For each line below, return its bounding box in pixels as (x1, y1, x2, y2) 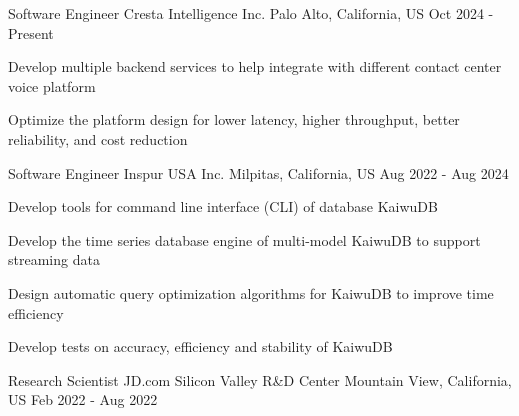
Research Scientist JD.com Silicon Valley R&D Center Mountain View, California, (8, 369, 512, 390)
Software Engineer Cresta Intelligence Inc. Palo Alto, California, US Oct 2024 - (8, 3, 494, 23)
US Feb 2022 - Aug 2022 (8, 389, 158, 410)
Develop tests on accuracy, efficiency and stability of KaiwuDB (8, 336, 393, 357)
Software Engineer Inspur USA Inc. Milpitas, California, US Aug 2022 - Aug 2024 (8, 162, 509, 183)
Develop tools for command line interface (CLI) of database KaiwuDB (8, 196, 438, 217)
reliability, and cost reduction (8, 128, 188, 149)
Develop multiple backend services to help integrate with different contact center (8, 56, 502, 77)
